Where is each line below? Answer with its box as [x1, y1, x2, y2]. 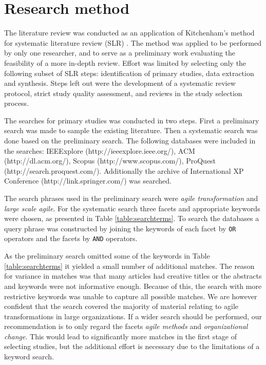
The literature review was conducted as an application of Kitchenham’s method [4, 27, 255, 38]
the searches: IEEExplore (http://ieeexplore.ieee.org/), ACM [4, 145, 195, 156]
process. [4, 98, 29, 108]
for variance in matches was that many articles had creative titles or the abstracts [4, 270, 262, 281]
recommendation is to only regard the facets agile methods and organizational [4, 321, 248, 332]
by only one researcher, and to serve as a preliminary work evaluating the [4, 47, 236, 58]
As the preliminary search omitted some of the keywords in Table [4, 250, 210, 261]
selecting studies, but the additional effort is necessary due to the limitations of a [4, 341, 260, 352]
